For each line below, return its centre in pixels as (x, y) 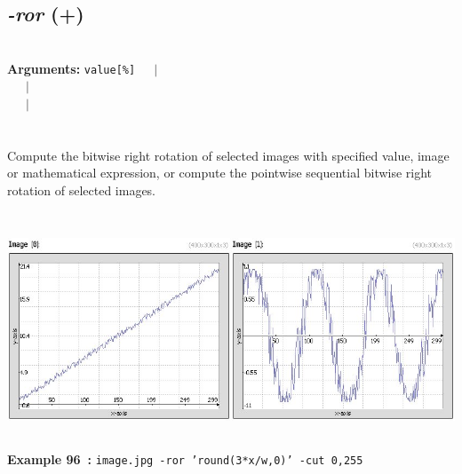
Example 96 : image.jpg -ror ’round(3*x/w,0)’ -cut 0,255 (185, 458)
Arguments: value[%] (72, 68)
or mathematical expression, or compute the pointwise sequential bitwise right (220, 173)
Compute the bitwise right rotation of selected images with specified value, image (228, 155)
